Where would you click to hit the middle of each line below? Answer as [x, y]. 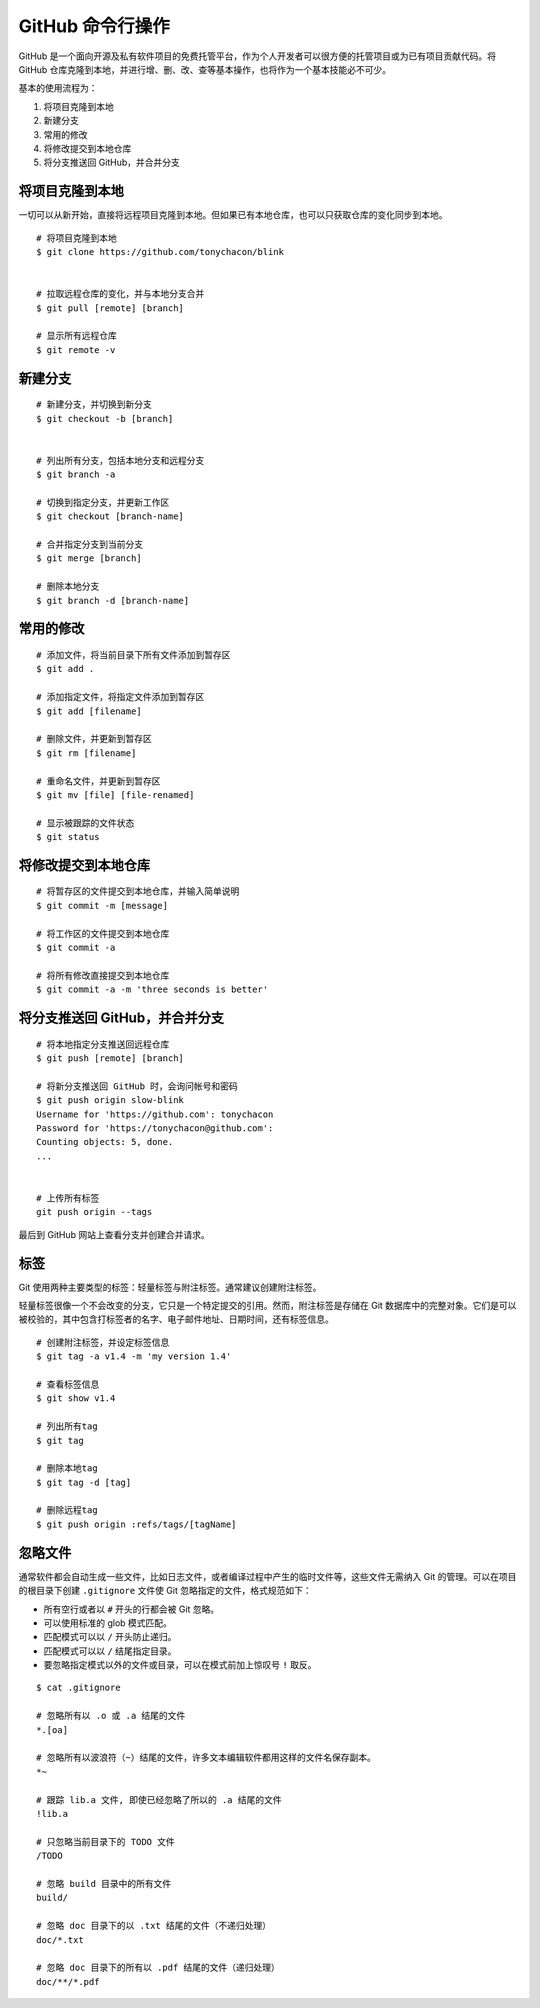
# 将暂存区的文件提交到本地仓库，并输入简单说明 [138, 891]
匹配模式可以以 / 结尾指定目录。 [110, 1651]
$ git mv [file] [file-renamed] [115, 794]
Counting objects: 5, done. [105, 1142]
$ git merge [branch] [89, 558]
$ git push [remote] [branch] [110, 1058]
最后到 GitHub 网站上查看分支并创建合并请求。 [114, 1234]
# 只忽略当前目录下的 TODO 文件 [105, 1841]
